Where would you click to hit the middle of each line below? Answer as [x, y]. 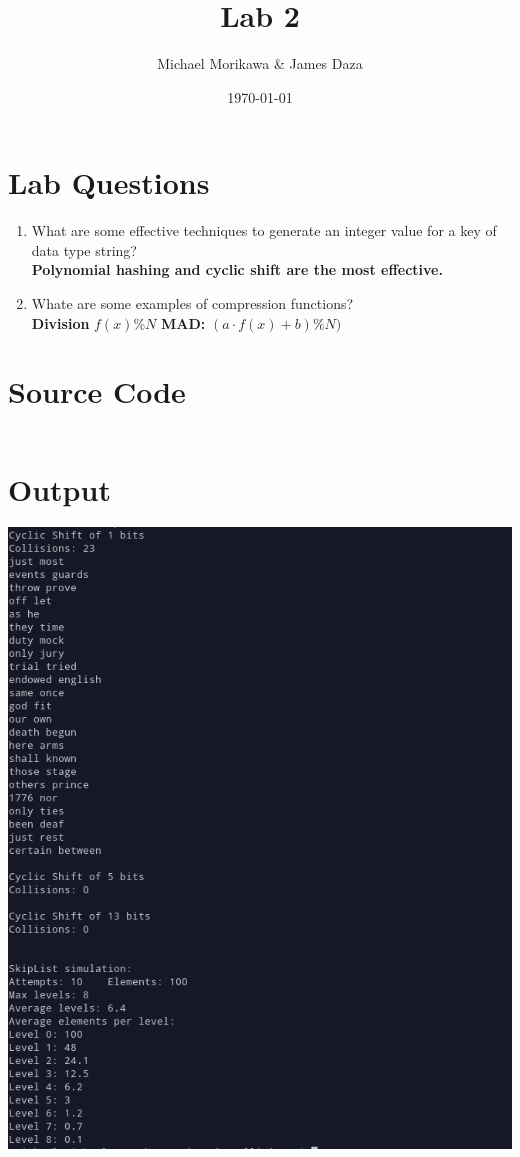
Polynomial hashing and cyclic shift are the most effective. [237, 269]
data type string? [84, 249]
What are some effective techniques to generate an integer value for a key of [264, 230]
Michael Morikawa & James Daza [260, 63]
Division [60, 322]
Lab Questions [109, 182]
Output [59, 488]
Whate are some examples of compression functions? [192, 303]
